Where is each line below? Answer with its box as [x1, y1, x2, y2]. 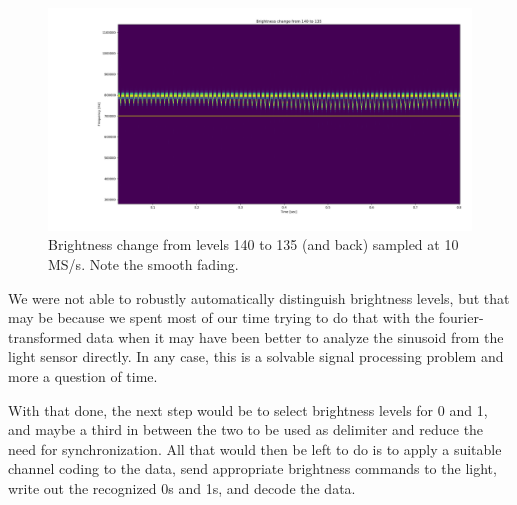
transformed [8, 326, 82, 347]
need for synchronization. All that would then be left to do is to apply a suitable [8, 438, 502, 459]
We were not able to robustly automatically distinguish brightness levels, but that [8, 287, 510, 308]
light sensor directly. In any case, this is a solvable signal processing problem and [8, 346, 504, 367]
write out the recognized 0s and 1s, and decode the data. [8, 477, 356, 498]
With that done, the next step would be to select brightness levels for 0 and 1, [8, 399, 488, 420]
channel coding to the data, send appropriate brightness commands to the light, [8, 458, 497, 479]
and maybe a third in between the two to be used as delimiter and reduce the [8, 419, 484, 440]
